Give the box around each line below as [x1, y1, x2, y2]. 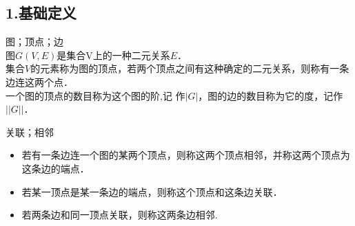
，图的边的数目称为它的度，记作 [198, 88, 343, 102]
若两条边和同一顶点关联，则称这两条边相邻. [21, 207, 218, 222]
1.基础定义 [6, 2, 77, 23]
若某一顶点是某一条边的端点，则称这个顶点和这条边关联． [21, 184, 283, 199]
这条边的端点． [21, 161, 90, 175]
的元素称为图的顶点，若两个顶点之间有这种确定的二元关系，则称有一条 [30, 61, 349, 76]
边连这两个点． [6, 74, 73, 89]
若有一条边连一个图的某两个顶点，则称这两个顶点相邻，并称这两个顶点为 [21, 148, 350, 162]
